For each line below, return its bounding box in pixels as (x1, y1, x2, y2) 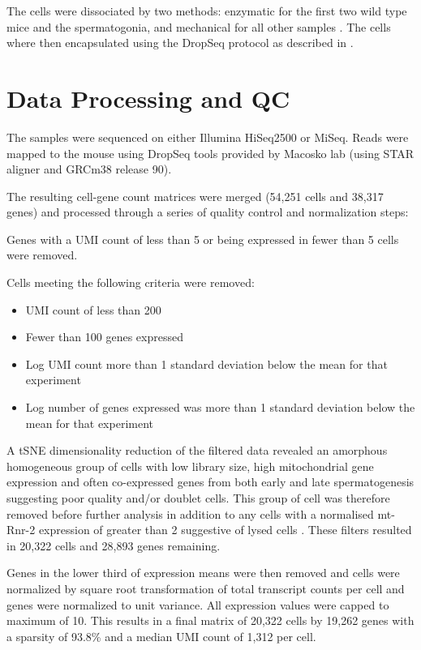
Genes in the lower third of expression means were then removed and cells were (6, 564, 400, 581)
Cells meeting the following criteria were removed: (6, 274, 255, 291)
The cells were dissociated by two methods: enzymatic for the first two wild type (6, 2, 407, 19)
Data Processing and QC (6, 81, 290, 114)
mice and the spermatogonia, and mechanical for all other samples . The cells (6, 18, 391, 35)
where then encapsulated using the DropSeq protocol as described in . (6, 34, 354, 51)
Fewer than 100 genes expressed (25, 328, 183, 345)
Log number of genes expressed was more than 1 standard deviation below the (25, 399, 415, 416)
